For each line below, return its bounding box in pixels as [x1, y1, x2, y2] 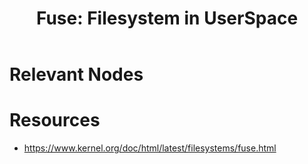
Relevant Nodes [9, 63, 144, 86]
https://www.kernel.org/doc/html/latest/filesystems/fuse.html [23, 142, 277, 154]
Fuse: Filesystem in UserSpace [35, 7, 299, 30]
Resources [9, 109, 101, 132]
